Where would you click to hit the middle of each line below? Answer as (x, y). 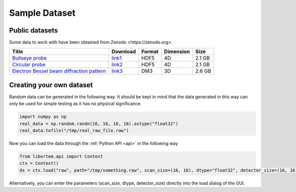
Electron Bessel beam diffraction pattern (59, 71)
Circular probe (29, 65)
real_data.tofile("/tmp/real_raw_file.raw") (74, 131)
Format (150, 52)
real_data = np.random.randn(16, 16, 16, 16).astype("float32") (99, 124)
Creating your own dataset (51, 85)
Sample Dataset (42, 13)
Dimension (177, 52)
